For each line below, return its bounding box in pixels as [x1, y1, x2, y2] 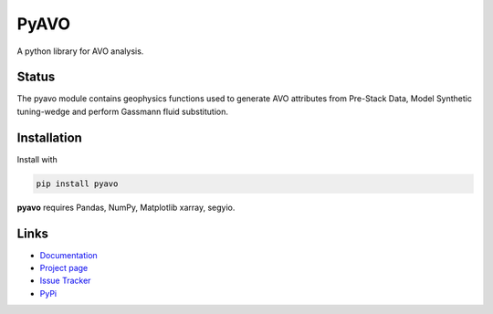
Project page [39, 263, 89, 274]
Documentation [39, 249, 98, 260]
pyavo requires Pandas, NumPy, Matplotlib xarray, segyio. [16, 202, 236, 213]
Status [16, 69, 56, 85]
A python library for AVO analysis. [16, 46, 144, 57]
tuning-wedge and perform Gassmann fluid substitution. [16, 106, 228, 117]
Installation [16, 130, 82, 145]
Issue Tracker [39, 275, 91, 287]
